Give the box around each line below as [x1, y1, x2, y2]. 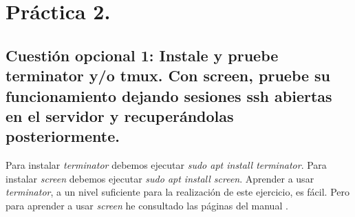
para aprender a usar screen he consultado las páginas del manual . [6, 198, 288, 212]
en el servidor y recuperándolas [6, 105, 234, 126]
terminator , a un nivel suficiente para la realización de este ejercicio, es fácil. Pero [6, 185, 350, 199]
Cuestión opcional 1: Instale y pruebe [6, 44, 279, 65]
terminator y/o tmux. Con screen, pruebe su [6, 65, 331, 86]
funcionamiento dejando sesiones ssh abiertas [6, 85, 332, 106]
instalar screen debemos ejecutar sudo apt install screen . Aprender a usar [6, 171, 314, 185]
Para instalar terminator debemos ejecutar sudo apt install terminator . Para [6, 158, 327, 172]
